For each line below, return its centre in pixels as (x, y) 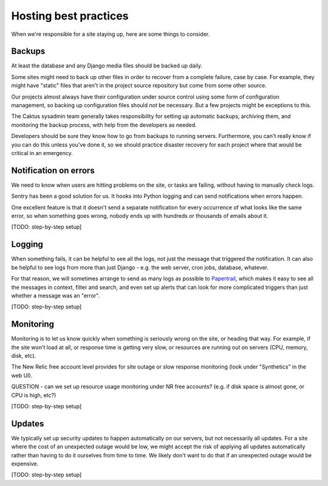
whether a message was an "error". (56, 296)
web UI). (22, 375)
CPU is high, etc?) (34, 395)
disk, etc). (24, 355)
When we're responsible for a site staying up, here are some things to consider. (111, 34)
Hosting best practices (70, 16)
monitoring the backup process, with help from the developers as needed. (104, 125)
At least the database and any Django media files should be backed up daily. (107, 66)
